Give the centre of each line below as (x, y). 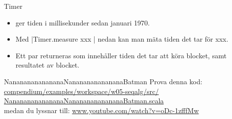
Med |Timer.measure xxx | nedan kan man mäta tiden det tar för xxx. (122, 39)
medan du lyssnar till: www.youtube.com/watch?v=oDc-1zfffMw (101, 110)
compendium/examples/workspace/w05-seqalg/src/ (82, 91)
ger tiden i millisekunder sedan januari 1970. (83, 22)
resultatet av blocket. (48, 65)
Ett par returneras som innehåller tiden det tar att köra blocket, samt (121, 55)
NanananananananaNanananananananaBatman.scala (84, 101)
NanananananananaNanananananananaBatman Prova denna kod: (103, 81)
